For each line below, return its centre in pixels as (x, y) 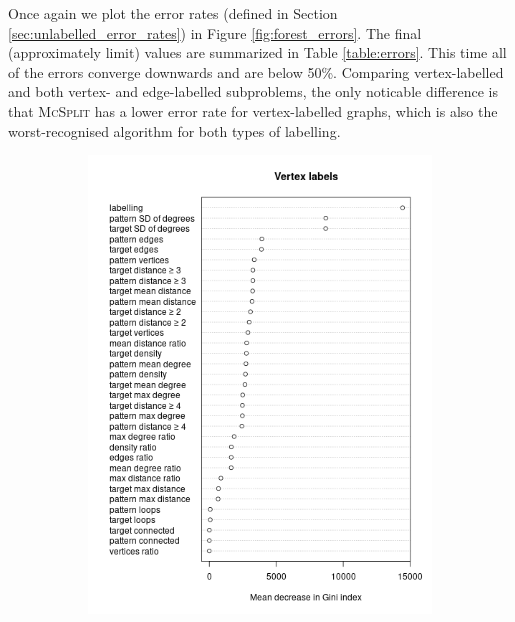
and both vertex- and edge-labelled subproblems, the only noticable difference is (253, 91)
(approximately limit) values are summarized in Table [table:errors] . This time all (257, 52)
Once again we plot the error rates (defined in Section (173, 13)
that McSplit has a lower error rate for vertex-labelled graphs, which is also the (253, 110)
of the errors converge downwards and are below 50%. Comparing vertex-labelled (256, 71)
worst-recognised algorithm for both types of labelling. (174, 130)
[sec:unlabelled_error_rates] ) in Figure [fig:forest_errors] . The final (215, 32)
